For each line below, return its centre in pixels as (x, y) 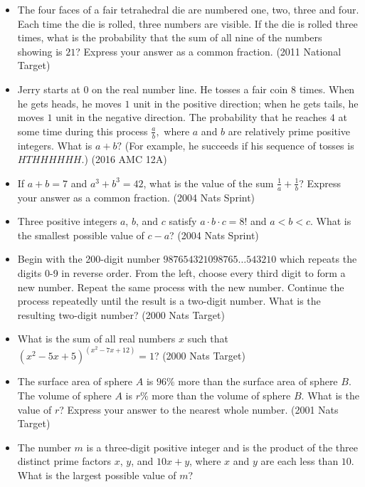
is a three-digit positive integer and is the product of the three (222, 447)
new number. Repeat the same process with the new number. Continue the (181, 287)
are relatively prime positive (289, 131)
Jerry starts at (49, 89)
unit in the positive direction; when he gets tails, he (246, 103)
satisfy (183, 221)
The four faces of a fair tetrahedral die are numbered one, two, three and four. (188, 9)
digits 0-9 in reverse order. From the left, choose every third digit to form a (181, 272)
